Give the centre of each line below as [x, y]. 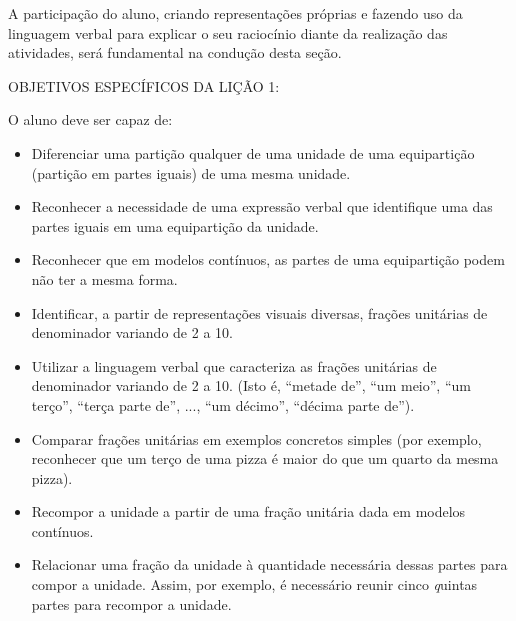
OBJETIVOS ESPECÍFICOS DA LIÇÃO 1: [144, 85]
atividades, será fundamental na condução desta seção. [175, 52]
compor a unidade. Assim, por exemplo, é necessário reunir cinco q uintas [254, 584]
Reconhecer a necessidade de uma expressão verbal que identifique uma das [262, 206]
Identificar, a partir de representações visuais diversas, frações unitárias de [259, 312]
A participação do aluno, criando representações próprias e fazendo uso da [235, 13]
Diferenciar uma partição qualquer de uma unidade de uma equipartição [253, 152]
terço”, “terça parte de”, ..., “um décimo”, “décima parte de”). [223, 404]
